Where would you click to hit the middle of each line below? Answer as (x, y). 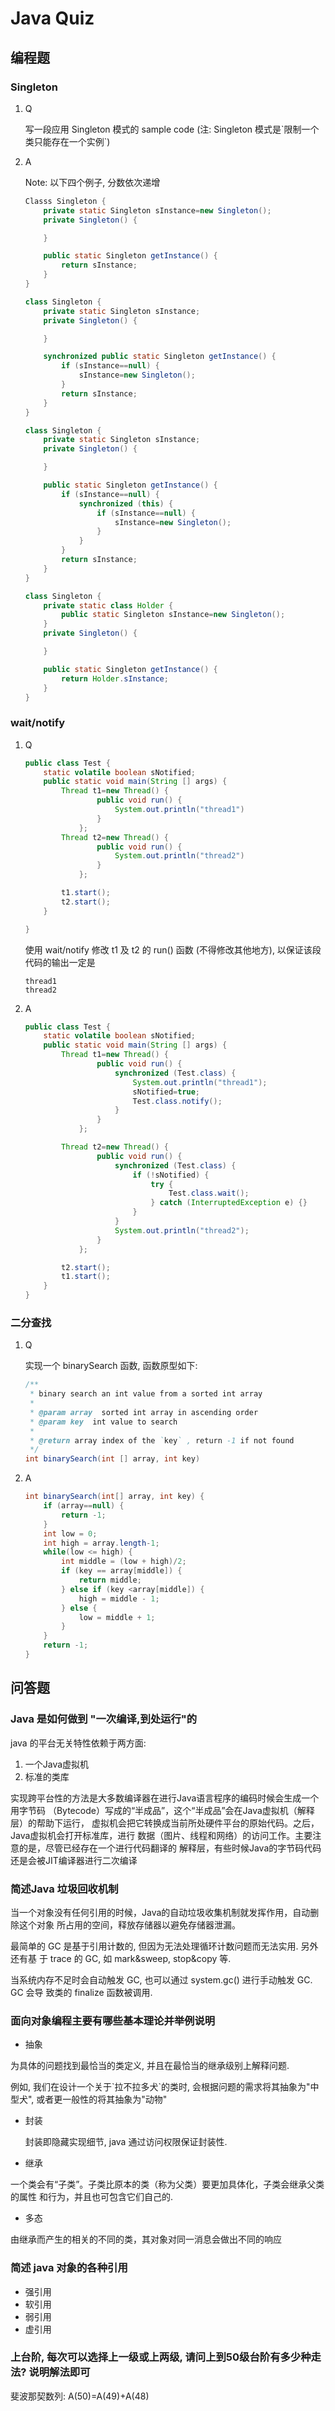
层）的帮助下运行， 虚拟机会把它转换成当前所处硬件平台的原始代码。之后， (165, 1823)
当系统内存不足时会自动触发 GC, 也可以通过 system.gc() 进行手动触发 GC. (161, 1979)
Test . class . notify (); (177, 1101)
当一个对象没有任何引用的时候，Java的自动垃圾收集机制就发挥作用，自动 (160, 1912)
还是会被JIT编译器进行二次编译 (74, 1860)
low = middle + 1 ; (117, 1617)
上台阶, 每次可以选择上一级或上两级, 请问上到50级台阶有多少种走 (166, 2357)
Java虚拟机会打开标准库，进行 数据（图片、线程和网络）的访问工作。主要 (161, 1835)
